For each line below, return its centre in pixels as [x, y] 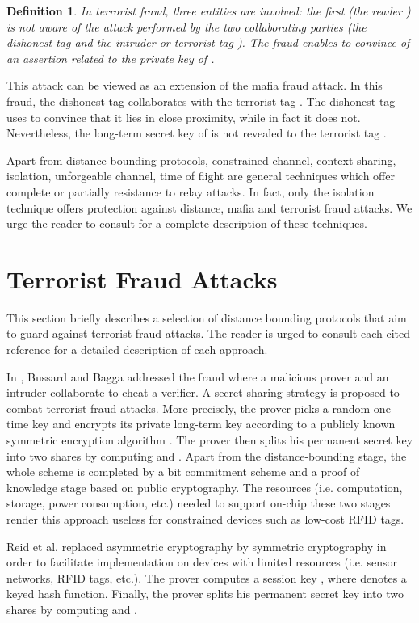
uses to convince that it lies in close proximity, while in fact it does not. [184, 117]
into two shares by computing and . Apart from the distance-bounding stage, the [207, 455]
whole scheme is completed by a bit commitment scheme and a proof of [183, 471]
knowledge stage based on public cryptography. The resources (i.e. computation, [205, 487]
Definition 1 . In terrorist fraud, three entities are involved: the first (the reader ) [209, 11]
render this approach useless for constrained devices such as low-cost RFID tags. [205, 518]
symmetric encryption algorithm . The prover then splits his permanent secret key [210, 440]
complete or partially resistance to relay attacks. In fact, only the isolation [191, 191]
